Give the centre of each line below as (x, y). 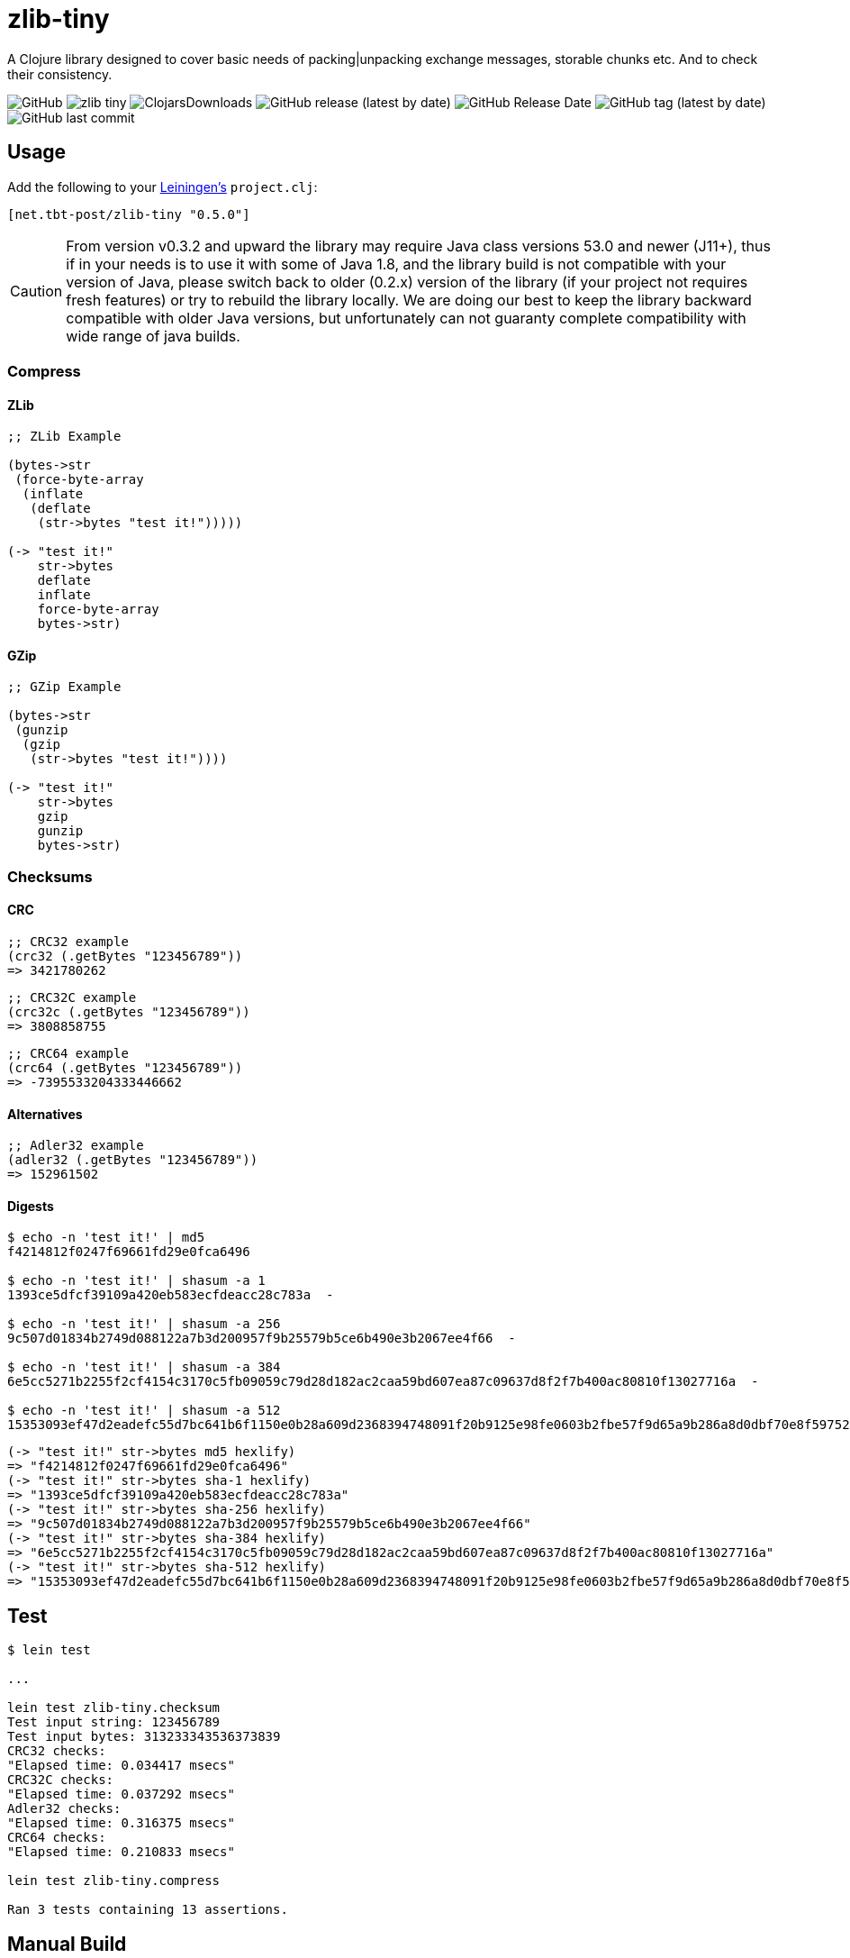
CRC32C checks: (61, 1780)
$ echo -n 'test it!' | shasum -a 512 (144, 1411)
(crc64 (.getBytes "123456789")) (125, 1068)
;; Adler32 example (76, 1146)
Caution (36, 291)
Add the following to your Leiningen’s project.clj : (163, 187)
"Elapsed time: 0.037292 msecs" (121, 1794)
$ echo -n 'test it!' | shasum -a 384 (144, 1367)
